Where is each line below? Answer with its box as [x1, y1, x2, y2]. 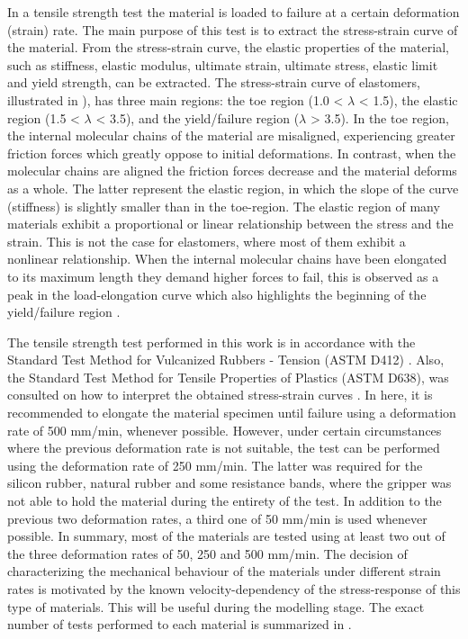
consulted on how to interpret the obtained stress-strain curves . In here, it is [7, 385, 433, 404]
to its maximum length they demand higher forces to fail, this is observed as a [7, 266, 439, 285]
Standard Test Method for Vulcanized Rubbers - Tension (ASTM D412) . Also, [7, 350, 445, 369]
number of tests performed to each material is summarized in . [7, 615, 352, 634]
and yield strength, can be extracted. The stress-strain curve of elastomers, [7, 73, 420, 92]
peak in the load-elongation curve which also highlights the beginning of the [7, 284, 427, 303]
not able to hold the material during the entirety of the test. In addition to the [7, 491, 442, 510]
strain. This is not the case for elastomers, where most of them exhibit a [7, 231, 406, 250]
